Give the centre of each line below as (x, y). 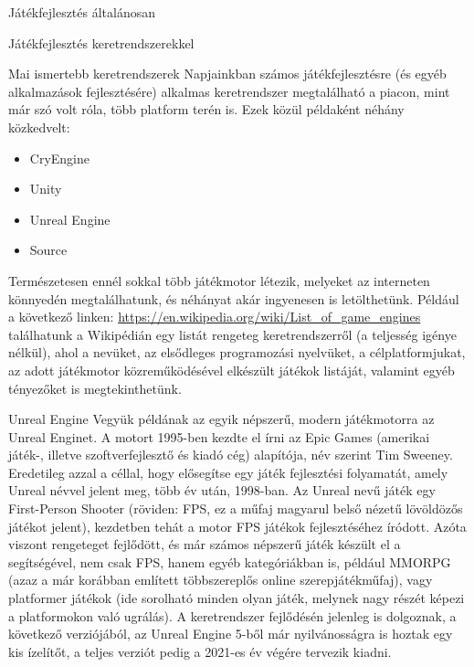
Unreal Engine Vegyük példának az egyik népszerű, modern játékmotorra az (221, 419)
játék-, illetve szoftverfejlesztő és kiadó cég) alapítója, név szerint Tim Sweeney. (231, 455)
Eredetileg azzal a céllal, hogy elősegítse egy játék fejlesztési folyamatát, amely (228, 472)
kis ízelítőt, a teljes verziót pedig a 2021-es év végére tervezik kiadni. (200, 651)
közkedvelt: (39, 127)
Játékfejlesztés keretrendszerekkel (101, 42)
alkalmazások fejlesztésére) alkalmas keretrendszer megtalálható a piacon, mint (229, 91)
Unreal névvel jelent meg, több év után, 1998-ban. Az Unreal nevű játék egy (222, 490)
